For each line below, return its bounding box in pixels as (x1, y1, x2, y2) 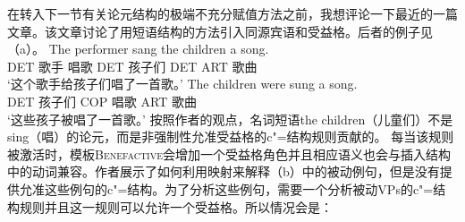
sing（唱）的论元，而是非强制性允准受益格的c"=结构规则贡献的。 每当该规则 (7, 127, 454, 146)
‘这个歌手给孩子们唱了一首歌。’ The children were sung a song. (7, 74, 358, 93)
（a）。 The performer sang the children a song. (7, 39, 269, 58)
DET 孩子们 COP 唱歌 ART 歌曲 (7, 91, 197, 110)
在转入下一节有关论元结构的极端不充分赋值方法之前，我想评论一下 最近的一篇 (7, 4, 458, 22)
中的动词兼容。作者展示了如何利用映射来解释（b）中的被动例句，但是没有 (7, 162, 440, 181)
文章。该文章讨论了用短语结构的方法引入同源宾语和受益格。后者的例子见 (7, 21, 433, 40)
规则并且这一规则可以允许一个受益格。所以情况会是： (19, 197, 333, 216)
